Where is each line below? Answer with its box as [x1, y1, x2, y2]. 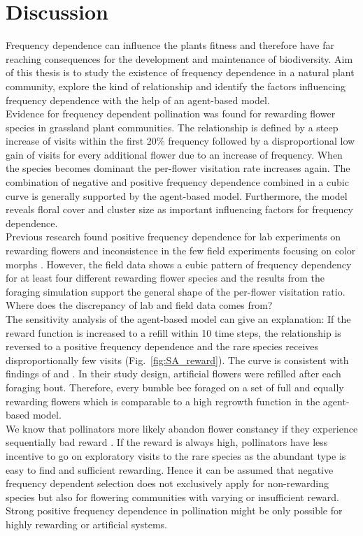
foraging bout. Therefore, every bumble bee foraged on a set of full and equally [6, 379, 344, 394]
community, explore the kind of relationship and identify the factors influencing [6, 78, 346, 93]
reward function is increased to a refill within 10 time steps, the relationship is [6, 325, 341, 340]
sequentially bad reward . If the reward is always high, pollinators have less [6, 435, 328, 449]
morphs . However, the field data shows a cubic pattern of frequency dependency [6, 256, 352, 271]
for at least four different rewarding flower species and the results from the [6, 270, 325, 285]
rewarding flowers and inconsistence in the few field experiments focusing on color [6, 243, 356, 258]
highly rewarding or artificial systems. [6, 516, 168, 531]
